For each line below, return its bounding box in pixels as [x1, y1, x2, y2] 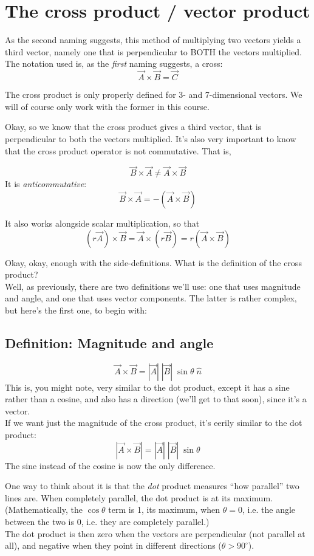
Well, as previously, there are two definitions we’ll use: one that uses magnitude [5, 280, 301, 292]
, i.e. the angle [242, 503, 296, 516]
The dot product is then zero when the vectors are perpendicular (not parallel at [5, 527, 305, 540]
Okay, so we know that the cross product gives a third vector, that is [5, 120, 262, 133]
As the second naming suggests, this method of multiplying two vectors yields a [5, 33, 301, 46]
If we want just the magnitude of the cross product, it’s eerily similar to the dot [5, 416, 302, 429]
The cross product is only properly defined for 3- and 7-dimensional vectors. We [5, 88, 302, 101]
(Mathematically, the [5, 503, 83, 516]
